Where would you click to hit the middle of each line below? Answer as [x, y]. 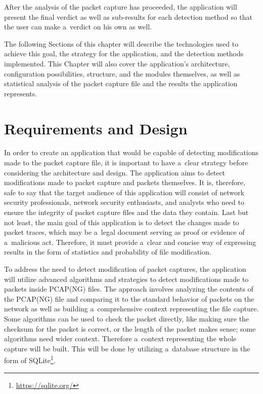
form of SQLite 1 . [30, 359]
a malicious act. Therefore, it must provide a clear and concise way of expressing [130, 242]
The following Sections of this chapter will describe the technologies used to [121, 43]
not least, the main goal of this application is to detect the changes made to [122, 222]
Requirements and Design [96, 128]
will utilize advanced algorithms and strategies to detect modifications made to [126, 279]
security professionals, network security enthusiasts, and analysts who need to [124, 202]
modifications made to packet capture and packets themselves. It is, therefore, [125, 182]
